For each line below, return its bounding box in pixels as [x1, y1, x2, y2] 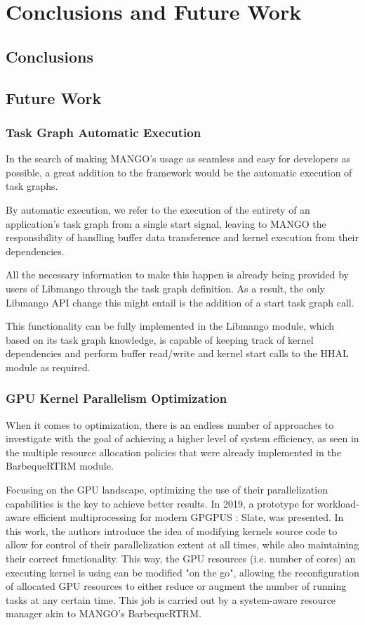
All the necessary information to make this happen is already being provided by [6, 267, 349, 282]
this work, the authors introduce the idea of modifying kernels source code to [6, 523, 338, 538]
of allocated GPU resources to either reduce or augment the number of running [6, 579, 347, 593]
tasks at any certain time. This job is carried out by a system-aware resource [6, 592, 336, 607]
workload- [317, 496, 359, 510]
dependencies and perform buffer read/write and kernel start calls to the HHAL [6, 346, 349, 361]
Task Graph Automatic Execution [6, 123, 201, 141]
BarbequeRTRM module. [6, 458, 114, 473]
